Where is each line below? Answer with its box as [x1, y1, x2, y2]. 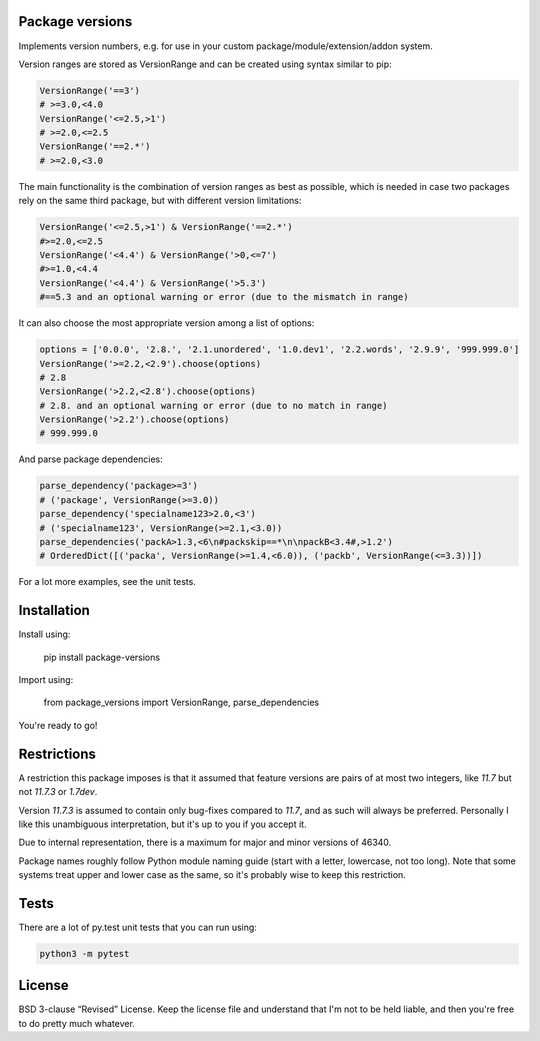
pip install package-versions [43, 651, 160, 663]
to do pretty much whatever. [18, 1017, 135, 1029]
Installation [18, 602, 90, 619]
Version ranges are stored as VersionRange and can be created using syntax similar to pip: [18, 58, 392, 70]
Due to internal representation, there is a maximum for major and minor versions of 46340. [18, 836, 392, 849]
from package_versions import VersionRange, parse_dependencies [43, 696, 320, 709]
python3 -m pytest [39, 948, 130, 959]
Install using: [18, 628, 71, 640]
